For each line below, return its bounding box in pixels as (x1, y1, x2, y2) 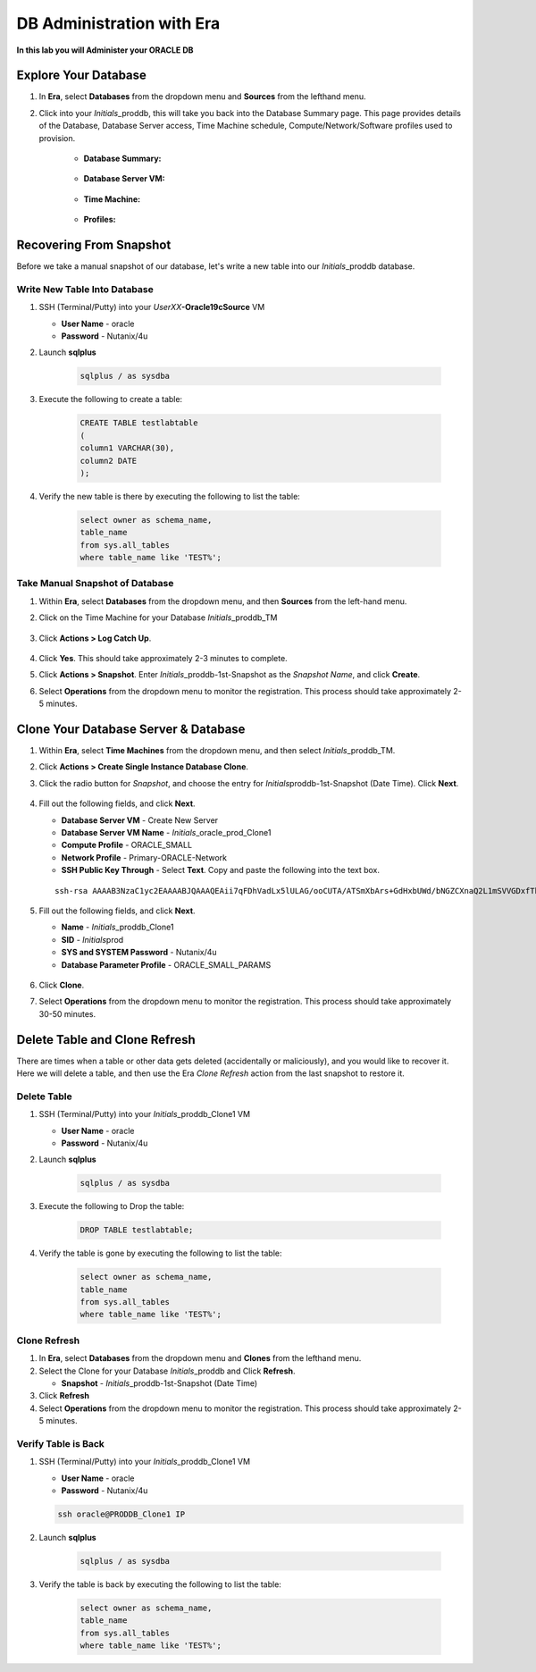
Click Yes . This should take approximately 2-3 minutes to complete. (38, 652, 288, 663)
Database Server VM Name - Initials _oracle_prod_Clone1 (61, 828, 272, 837)
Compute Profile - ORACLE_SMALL (61, 840, 192, 851)
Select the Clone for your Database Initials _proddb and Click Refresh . (38, 1365, 296, 1376)
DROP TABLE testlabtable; (80, 1225, 194, 1235)
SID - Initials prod (61, 934, 124, 945)
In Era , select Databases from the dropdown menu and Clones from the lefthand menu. (38, 1353, 362, 1364)
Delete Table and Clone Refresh (16, 1032, 196, 1047)
